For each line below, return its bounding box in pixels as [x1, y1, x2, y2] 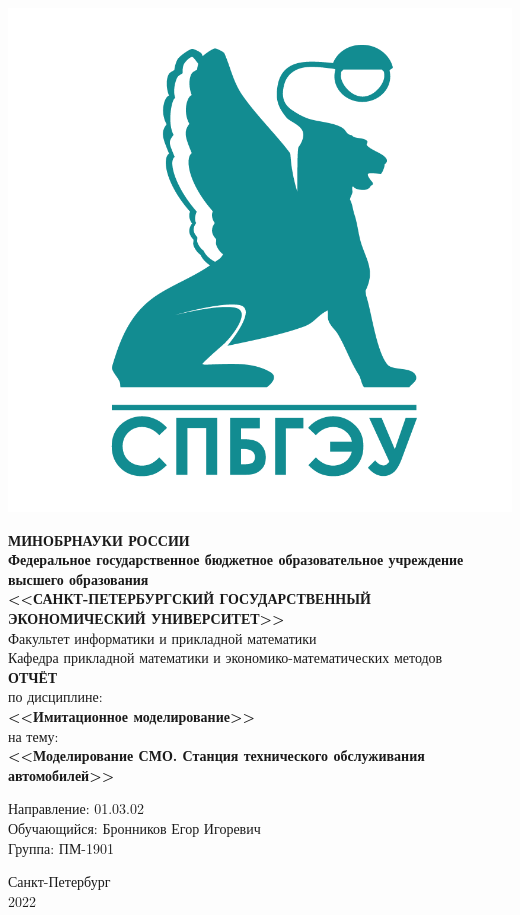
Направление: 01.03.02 [8, 798, 145, 819]
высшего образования [8, 568, 149, 589]
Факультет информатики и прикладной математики [8, 627, 317, 648]
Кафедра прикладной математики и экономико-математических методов [8, 647, 443, 668]
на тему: [8, 725, 59, 746]
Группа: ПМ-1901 [8, 837, 115, 858]
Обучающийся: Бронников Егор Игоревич [8, 817, 261, 838]
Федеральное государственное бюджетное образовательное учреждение [8, 549, 464, 570]
